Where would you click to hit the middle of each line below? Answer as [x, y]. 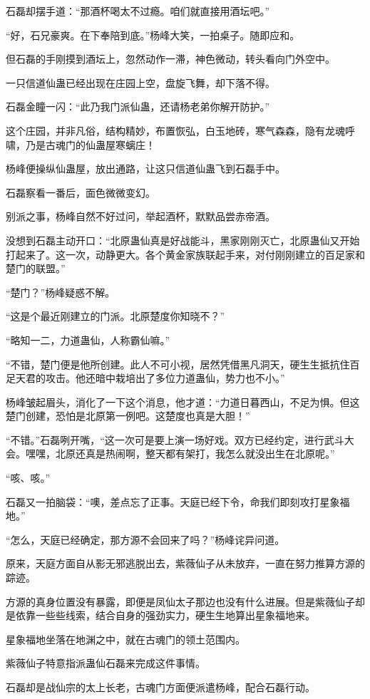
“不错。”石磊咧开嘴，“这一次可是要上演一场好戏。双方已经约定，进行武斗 [175, 439]
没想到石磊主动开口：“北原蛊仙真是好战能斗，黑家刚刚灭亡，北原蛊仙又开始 [183, 240]
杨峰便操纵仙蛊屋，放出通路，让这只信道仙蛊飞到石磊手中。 [145, 169]
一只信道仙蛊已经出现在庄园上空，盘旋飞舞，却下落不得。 [140, 82]
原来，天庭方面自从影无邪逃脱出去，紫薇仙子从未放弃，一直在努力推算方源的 [185, 563]
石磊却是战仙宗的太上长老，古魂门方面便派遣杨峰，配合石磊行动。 [160, 687]
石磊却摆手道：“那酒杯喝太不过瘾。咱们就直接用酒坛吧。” [138, 11]
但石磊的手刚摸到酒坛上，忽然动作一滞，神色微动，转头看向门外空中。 [170, 59]
